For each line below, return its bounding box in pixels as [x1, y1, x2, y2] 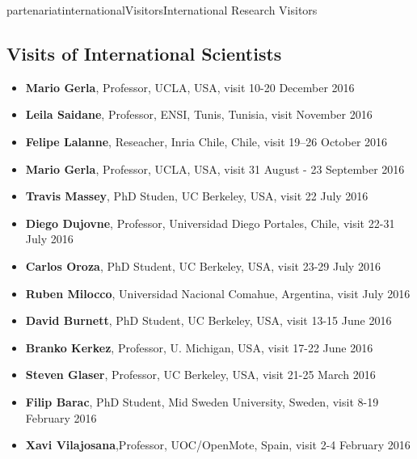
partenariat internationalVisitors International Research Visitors [6, 2, 318, 18]
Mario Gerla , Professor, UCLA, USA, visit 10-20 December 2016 [25, 78, 355, 95]
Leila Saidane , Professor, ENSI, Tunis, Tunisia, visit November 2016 [25, 106, 373, 123]
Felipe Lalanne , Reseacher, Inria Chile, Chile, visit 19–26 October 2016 [25, 133, 388, 149]
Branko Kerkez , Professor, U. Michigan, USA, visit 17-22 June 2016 [25, 339, 373, 356]
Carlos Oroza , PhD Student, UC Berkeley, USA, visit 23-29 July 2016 [25, 257, 381, 274]
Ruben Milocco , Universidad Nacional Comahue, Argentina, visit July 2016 [25, 284, 411, 301]
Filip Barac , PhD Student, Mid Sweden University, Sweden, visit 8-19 [25, 393, 379, 410]
